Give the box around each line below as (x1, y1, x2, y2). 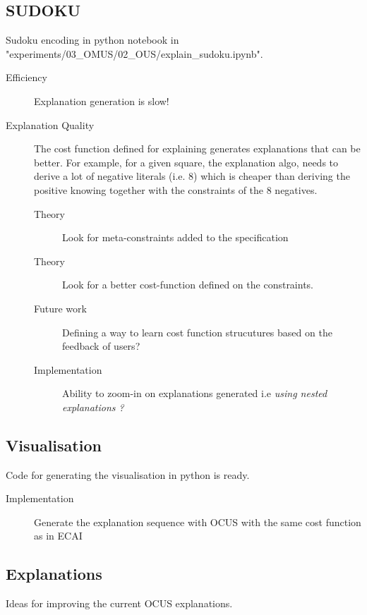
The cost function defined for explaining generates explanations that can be (34, 141, 361, 156)
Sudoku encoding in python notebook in (6, 32, 179, 47)
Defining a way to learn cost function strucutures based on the (62, 324, 332, 339)
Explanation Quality (6, 117, 95, 132)
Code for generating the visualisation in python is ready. (6, 467, 250, 482)
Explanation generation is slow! (34, 93, 169, 108)
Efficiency (6, 70, 47, 85)
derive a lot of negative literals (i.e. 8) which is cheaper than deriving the (34, 169, 350, 183)
